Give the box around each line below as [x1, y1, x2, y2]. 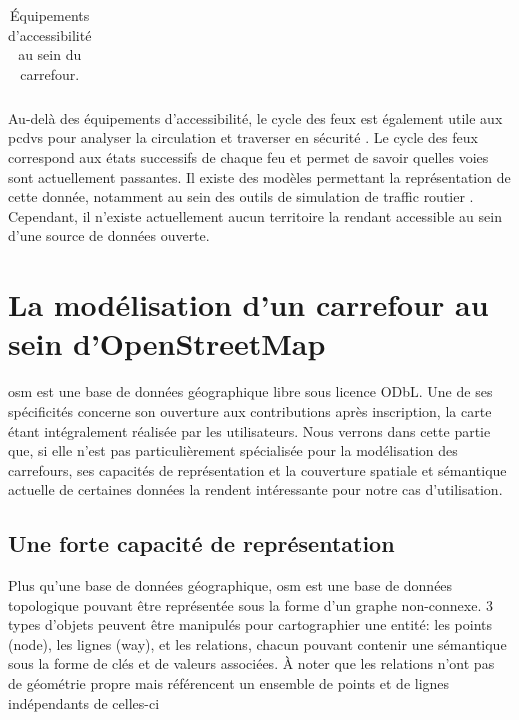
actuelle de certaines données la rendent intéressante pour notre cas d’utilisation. [8, 479, 503, 500]
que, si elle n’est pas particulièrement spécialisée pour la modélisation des [8, 440, 458, 461]
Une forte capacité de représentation [8, 528, 395, 559]
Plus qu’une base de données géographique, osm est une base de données [8, 575, 453, 596]
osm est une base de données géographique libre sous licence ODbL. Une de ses [8, 381, 493, 402]
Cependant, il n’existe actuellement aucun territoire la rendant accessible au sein [8, 205, 502, 226]
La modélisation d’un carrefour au [8, 284, 489, 325]
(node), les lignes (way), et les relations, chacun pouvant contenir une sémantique [8, 633, 507, 654]
